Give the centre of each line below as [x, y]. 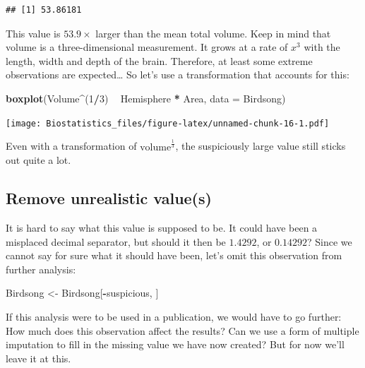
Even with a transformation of [71, 146]
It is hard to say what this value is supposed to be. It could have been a [162, 227]
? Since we [330, 241]
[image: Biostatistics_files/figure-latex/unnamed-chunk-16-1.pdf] [168, 123]
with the [322, 47]
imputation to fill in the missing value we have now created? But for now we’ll [175, 344]
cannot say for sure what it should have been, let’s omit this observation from [174, 255]
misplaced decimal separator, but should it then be [116, 241]
